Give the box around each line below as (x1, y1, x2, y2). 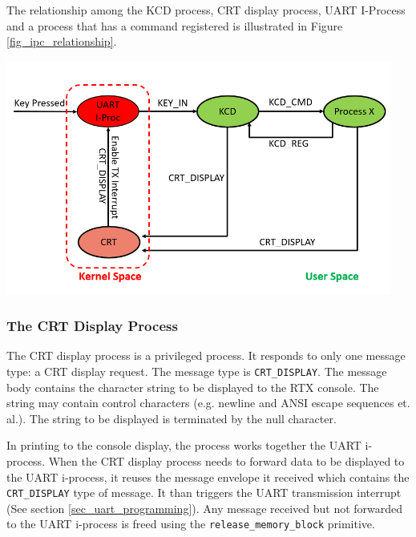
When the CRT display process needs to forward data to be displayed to (48, 453, 405, 470)
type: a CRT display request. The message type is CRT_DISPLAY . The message (6, 363, 387, 380)
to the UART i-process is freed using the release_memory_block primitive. (6, 515, 375, 532)
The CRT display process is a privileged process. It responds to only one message (6, 347, 406, 364)
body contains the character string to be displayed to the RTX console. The (6, 378, 379, 395)
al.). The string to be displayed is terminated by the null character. (6, 410, 337, 426)
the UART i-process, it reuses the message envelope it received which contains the (6, 468, 410, 485)
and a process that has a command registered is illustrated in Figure (6, 17, 343, 34)
